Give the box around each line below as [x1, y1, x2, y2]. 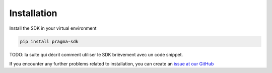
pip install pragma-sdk [20, 38, 79, 44]
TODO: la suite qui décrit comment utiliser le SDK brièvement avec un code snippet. [9, 51, 183, 57]
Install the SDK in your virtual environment [9, 25, 97, 31]
